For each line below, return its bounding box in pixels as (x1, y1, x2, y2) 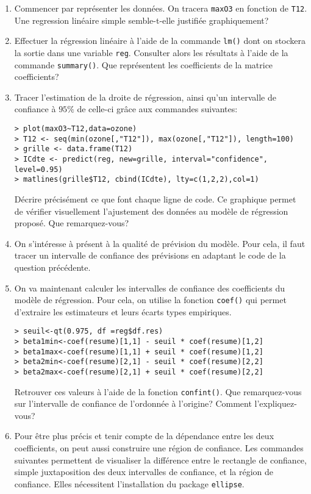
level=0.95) (14, 165, 63, 174)
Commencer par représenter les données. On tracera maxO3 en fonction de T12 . (14, 2, 307, 14)
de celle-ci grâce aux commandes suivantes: (77, 102, 238, 115)
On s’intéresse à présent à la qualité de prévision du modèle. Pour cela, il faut (14, 237, 306, 249)
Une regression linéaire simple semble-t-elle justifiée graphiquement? (14, 13, 269, 26)
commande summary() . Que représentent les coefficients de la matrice (14, 58, 273, 71)
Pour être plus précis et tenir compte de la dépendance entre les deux (14, 429, 274, 442)
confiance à (14, 102, 56, 115)
